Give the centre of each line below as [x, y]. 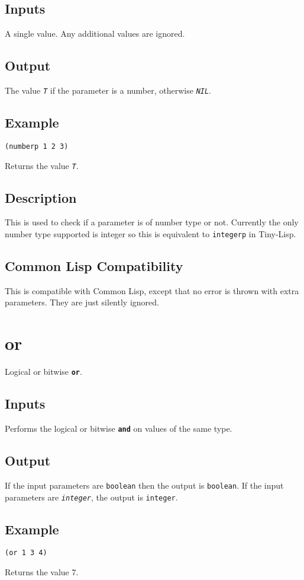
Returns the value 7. [42, 572]
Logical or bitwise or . [43, 372]
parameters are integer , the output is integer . [91, 497]
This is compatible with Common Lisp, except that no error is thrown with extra [152, 290]
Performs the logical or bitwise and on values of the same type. [119, 428]
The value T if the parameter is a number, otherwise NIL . [108, 90]
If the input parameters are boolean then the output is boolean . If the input [144, 485]
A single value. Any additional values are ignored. [95, 34]
